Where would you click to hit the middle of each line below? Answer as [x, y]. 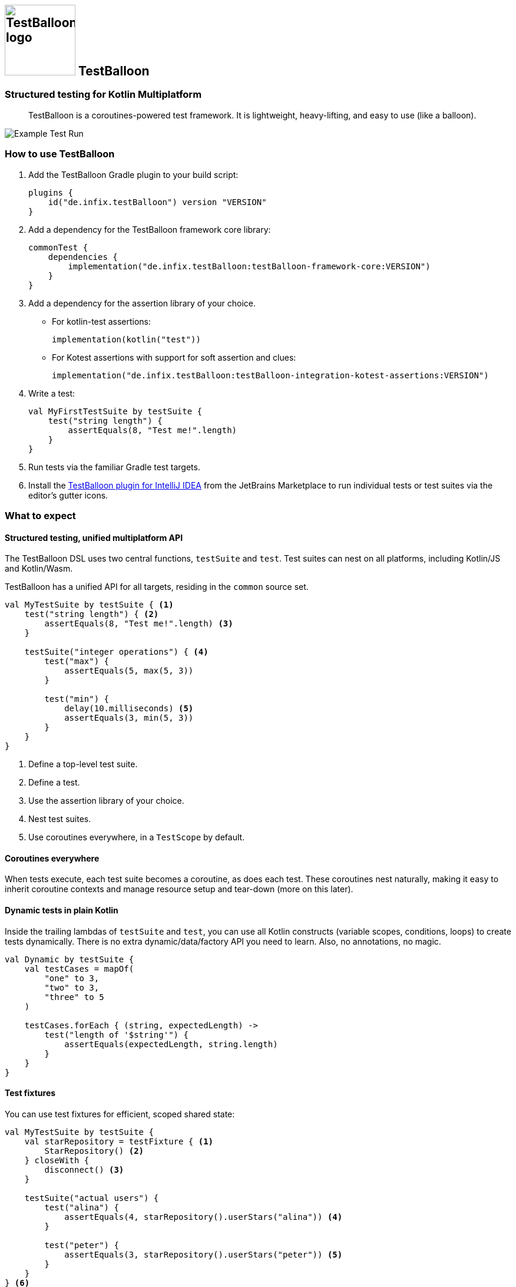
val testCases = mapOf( [79, 968]
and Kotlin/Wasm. [39, 569]
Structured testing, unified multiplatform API [94, 537]
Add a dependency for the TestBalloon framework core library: [150, 229]
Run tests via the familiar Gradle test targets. [114, 467]
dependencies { [83, 257]
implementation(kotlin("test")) [126, 339]
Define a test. [54, 783]
